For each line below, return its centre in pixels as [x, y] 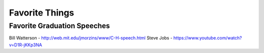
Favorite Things [42, 13]
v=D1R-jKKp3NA [26, 45]
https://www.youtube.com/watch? [208, 38]
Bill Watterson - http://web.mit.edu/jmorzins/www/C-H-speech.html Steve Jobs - [91, 38]
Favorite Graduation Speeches [59, 26]
